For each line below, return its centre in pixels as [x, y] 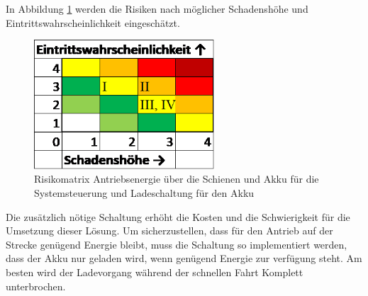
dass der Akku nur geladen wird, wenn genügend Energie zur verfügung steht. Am [184, 258]
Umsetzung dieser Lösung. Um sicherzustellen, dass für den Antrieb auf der [169, 230]
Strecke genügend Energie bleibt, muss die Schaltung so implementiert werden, [177, 244]
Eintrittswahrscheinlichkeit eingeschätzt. [93, 22]
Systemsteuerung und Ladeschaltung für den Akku [144, 193]
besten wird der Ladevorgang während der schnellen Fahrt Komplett [155, 272]
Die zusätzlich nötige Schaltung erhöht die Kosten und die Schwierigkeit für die [178, 216]
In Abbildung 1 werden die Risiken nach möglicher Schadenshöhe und [157, 8]
